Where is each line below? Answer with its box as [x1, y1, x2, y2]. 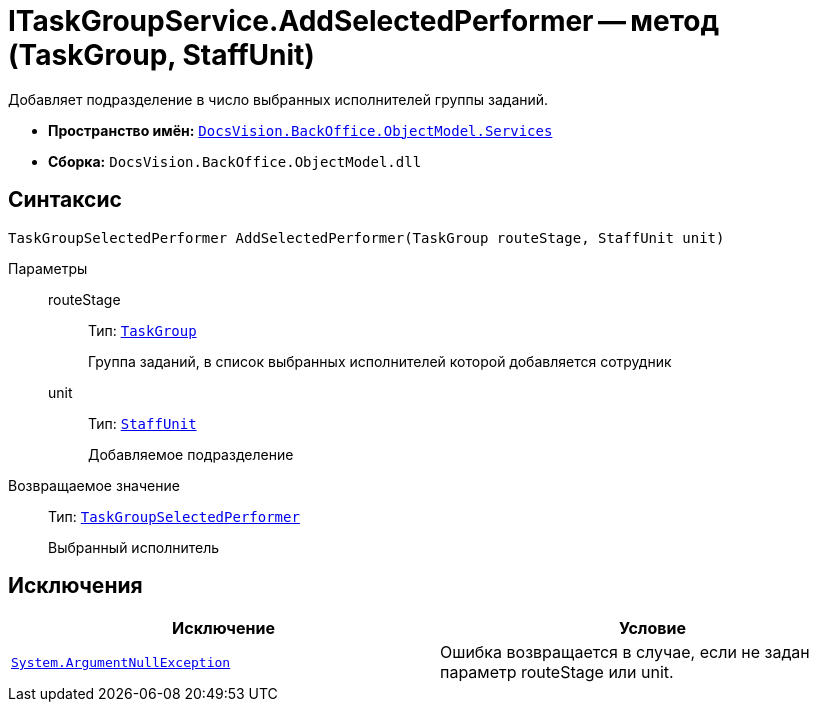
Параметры [8, 259, 88, 277]
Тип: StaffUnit [88, 414, 197, 432]
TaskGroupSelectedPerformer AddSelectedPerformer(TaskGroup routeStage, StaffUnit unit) [8, 229, 725, 246]
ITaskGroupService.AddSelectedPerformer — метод [8, 4, 720, 38]
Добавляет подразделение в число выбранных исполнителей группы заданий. [8, 90, 549, 108]
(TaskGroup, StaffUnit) [8, 38, 315, 72]
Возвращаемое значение [8, 476, 180, 494]
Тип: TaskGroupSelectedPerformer [48, 507, 300, 525]
